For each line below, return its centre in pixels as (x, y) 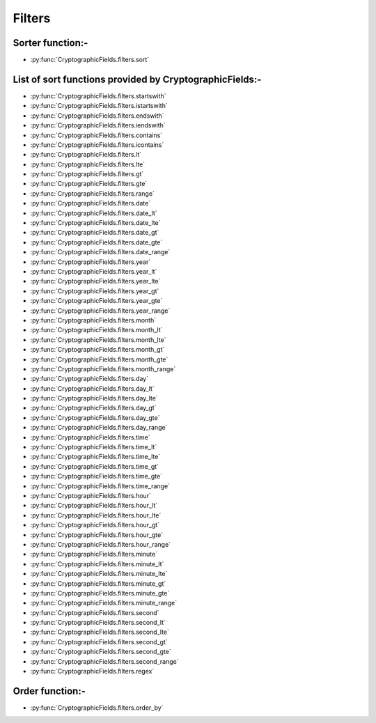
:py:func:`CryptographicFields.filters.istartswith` (99, 106)
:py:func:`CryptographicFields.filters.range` (92, 193)
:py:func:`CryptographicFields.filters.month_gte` (99, 359)
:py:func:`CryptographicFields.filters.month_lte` (98, 340)
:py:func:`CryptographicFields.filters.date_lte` (95, 223)
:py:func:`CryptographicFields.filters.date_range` (100, 252)
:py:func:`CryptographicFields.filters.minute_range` (104, 603)
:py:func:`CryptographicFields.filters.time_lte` (95, 457)
